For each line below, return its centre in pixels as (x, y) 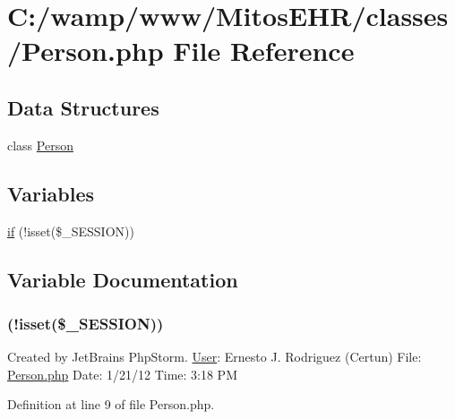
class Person (40, 145)
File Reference (264, 51)
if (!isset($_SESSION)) (71, 231)
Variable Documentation (123, 279)
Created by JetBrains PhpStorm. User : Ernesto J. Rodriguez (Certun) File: (215, 357)
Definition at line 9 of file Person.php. (111, 404)
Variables (51, 193)
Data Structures (83, 107)
